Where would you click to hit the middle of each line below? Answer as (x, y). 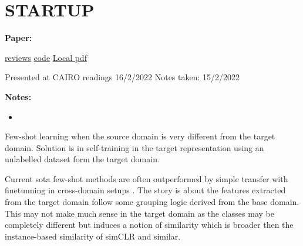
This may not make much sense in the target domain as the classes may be (139, 213)
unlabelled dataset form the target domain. (82, 159)
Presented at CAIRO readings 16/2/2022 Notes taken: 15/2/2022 (122, 77)
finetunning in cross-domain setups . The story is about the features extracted (145, 190)
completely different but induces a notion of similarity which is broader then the (149, 225)
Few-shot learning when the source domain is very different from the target (140, 136)
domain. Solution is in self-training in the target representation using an (134, 147)
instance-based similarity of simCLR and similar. (93, 236)
